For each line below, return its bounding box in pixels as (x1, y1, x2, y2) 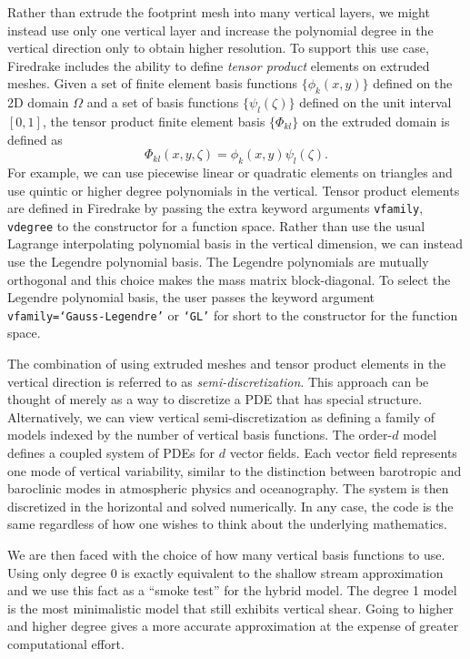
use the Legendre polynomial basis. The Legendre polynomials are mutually (7, 252, 429, 271)
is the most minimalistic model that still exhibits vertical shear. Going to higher (7, 598, 454, 617)
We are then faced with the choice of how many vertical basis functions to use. (7, 545, 445, 564)
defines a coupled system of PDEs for (7, 443, 215, 462)
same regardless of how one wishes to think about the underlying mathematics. (7, 514, 447, 533)
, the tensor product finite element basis (42, 111, 265, 130)
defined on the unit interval (299, 93, 452, 112)
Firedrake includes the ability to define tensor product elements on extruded (7, 56, 430, 75)
